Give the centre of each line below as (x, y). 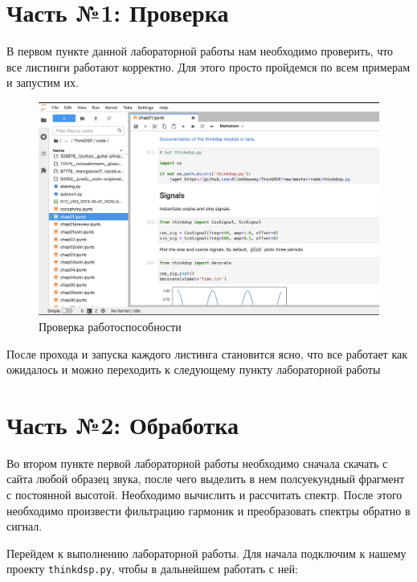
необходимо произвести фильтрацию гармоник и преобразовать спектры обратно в (208, 510)
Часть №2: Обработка (123, 424)
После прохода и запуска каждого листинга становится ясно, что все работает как (207, 353)
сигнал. (25, 526)
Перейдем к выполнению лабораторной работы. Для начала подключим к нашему (206, 553)
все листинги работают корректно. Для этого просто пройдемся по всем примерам (208, 66)
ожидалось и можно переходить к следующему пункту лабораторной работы (194, 369)
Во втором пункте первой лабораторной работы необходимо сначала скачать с (197, 463)
